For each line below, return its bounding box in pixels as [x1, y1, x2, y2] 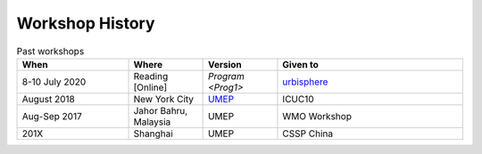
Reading [133, 69, 169, 82]
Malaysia [133, 116, 171, 128]
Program [207, 69, 245, 82]
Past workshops [16, 45, 85, 57]
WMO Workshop [282, 109, 353, 122]
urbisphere [282, 76, 328, 88]
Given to [282, 58, 319, 70]
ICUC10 [282, 93, 314, 105]
